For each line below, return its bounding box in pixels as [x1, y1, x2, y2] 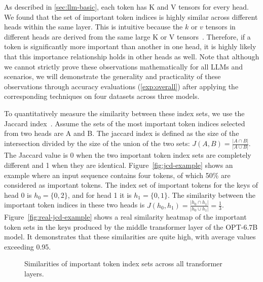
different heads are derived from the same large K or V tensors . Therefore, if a [4, 31, 251, 42]
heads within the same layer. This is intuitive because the [4, 21, 183, 32]
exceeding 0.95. [4, 241, 51, 252]
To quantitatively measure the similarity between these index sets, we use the [4, 108, 245, 118]
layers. [24, 268, 44, 278]
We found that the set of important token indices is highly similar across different [4, 11, 258, 22]
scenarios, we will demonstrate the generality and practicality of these [4, 71, 221, 82]
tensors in [205, 21, 236, 32]
